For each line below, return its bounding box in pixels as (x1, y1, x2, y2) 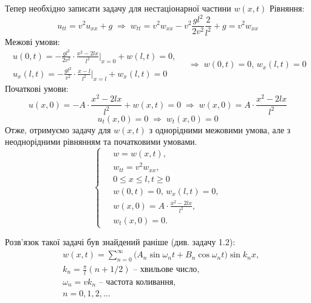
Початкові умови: (5, 82, 69, 94)
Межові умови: (5, 35, 60, 47)
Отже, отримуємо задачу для (5, 123, 111, 136)
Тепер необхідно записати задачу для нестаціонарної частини (5, 2, 231, 14)
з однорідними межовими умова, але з (149, 123, 291, 136)
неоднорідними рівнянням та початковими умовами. (5, 135, 197, 148)
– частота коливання (98, 277, 174, 287)
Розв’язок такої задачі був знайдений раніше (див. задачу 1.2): (5, 235, 236, 248)
